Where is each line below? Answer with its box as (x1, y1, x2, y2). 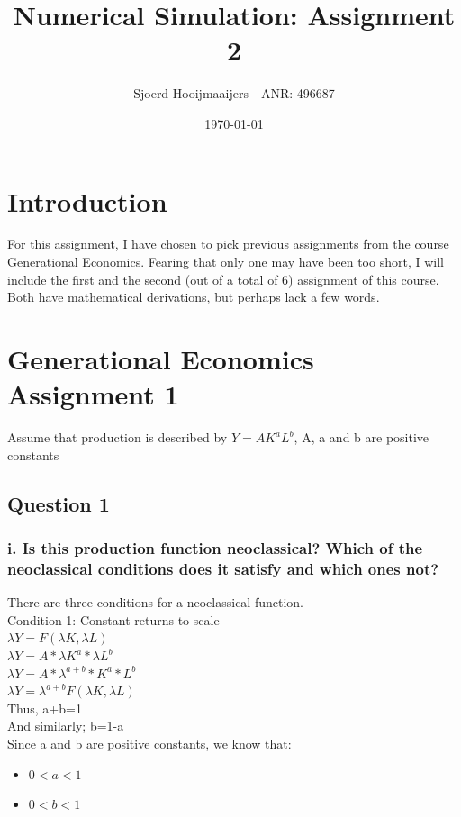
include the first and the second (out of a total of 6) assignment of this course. (7, 269, 439, 288)
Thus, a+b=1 (7, 698, 82, 717)
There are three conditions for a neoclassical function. (7, 593, 303, 612)
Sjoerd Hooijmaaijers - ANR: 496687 (133, 84, 335, 103)
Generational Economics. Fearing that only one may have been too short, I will (7, 252, 444, 271)
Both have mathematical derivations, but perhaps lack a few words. (7, 287, 380, 306)
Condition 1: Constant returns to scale (7, 610, 220, 629)
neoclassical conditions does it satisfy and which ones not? (7, 557, 439, 579)
